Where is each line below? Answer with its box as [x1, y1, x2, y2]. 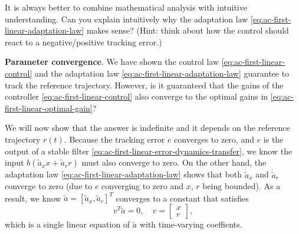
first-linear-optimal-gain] [5, 101, 93, 114]
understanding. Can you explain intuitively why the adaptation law [5, 12, 248, 25]
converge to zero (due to [5, 180, 93, 192]
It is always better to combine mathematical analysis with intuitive [5, 1, 247, 13]
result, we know [5, 192, 61, 204]
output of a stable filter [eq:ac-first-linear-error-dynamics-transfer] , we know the [5, 144, 293, 157]
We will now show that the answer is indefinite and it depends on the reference [5, 121, 290, 134]
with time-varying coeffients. [139, 218, 242, 230]
